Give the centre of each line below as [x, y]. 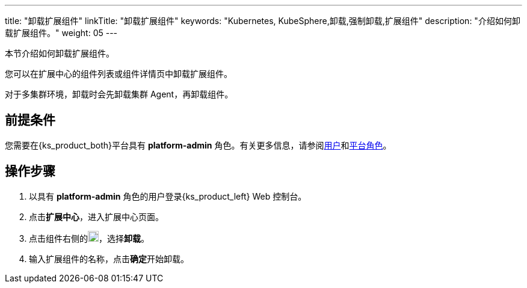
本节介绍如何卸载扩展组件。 [60, 53]
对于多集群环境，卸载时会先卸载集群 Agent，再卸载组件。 [119, 94]
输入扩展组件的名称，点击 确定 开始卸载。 [109, 259]
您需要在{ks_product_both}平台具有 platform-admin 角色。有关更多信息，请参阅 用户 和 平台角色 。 [198, 145]
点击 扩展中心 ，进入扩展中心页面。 [96, 216]
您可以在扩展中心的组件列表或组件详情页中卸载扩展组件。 [119, 74]
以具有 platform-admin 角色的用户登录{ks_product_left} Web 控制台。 [168, 196]
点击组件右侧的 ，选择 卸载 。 [89, 238]
